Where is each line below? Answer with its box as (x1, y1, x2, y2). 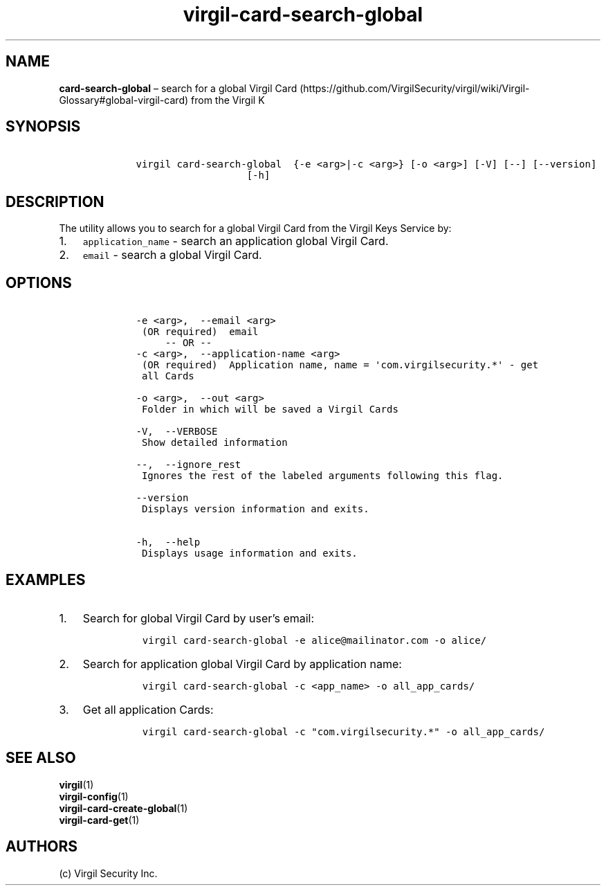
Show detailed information (141, 437, 288, 449)
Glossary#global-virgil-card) (59, 93, 189, 106)
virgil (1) (59, 778, 94, 791)
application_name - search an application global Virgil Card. (82, 234, 389, 249)
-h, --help (136, 537, 201, 548)
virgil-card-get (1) (59, 813, 140, 826)
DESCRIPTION (6, 192, 104, 210)
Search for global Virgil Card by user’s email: (82, 611, 315, 625)
